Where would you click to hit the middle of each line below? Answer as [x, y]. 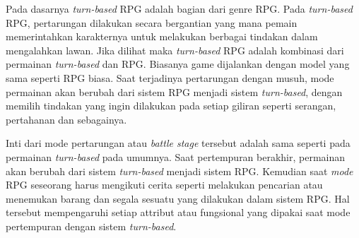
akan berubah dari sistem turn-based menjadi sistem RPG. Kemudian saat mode [179, 171]
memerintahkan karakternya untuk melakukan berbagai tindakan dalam [162, 36]
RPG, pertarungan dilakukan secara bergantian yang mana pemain [152, 22]
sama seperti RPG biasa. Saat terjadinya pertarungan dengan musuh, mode [170, 77]
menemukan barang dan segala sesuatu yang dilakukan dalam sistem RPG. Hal [178, 198]
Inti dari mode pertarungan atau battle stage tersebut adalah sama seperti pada [178, 143]
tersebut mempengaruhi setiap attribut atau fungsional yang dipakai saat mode [178, 212]
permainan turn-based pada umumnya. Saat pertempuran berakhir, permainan [176, 156]
